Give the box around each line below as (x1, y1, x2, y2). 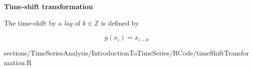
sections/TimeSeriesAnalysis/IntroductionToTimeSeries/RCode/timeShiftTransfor (4, 48, 250, 58)
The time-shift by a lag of (4, 17, 80, 28)
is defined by (101, 17, 139, 28)
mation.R (4, 57, 32, 67)
